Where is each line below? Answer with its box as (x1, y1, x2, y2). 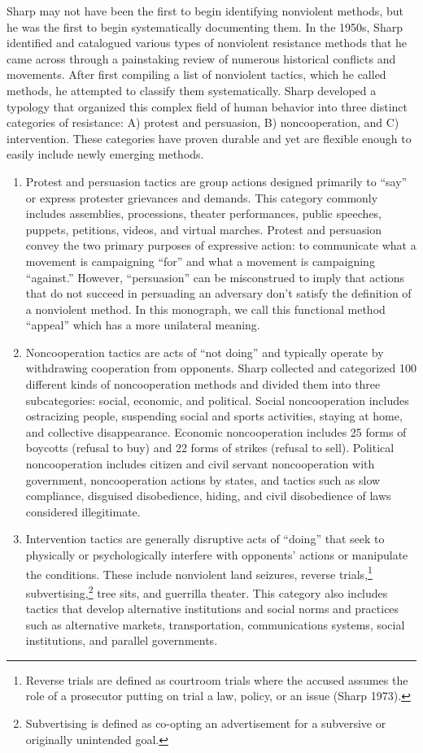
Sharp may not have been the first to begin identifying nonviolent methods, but (7, 2, 403, 19)
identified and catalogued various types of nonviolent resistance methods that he (7, 34, 408, 51)
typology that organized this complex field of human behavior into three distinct (7, 98, 408, 115)
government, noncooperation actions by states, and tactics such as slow (25, 471, 381, 488)
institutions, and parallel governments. (25, 632, 218, 649)
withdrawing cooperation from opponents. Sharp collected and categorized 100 (25, 359, 416, 376)
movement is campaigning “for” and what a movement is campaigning (25, 252, 375, 269)
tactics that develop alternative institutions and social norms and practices (25, 600, 399, 617)
